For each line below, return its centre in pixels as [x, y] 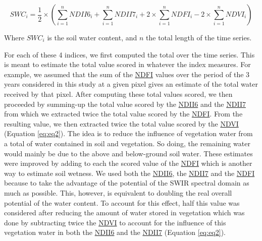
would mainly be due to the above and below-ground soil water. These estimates [128, 153]
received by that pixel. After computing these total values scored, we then [118, 94]
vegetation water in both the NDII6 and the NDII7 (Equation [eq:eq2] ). [115, 232]
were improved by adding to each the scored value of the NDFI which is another [128, 163]
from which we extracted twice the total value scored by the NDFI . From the [123, 114]
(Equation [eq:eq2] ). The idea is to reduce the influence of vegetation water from [128, 133]
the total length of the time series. [199, 37]
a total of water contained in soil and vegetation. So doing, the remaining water [127, 143]
